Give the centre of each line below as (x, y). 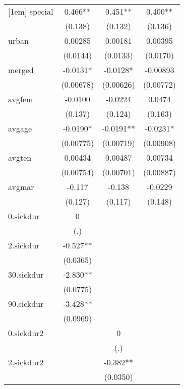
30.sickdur (26, 274)
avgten (20, 157)
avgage (20, 128)
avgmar (21, 187)
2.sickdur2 (26, 362)
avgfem (21, 99)
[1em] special (31, 11)
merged (21, 70)
